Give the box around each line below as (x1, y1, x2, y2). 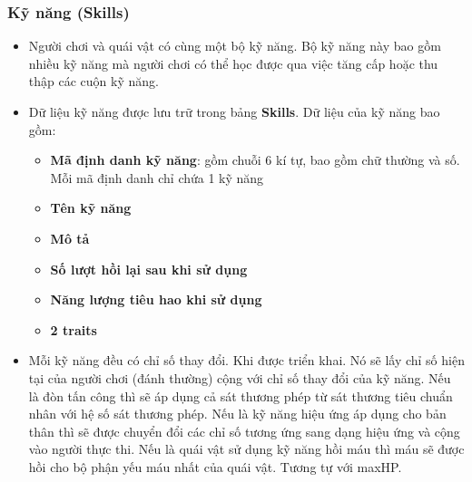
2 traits (50, 320, 97, 339)
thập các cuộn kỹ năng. (28, 72, 159, 91)
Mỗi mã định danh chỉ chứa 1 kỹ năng (50, 168, 264, 187)
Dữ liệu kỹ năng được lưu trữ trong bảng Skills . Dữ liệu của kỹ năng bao (28, 102, 440, 120)
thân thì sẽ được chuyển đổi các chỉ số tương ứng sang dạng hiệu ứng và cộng (28, 421, 460, 440)
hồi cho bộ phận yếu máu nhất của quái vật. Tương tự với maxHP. (28, 457, 402, 476)
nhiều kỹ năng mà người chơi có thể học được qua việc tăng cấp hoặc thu (28, 53, 438, 72)
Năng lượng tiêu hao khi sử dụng (50, 290, 262, 309)
